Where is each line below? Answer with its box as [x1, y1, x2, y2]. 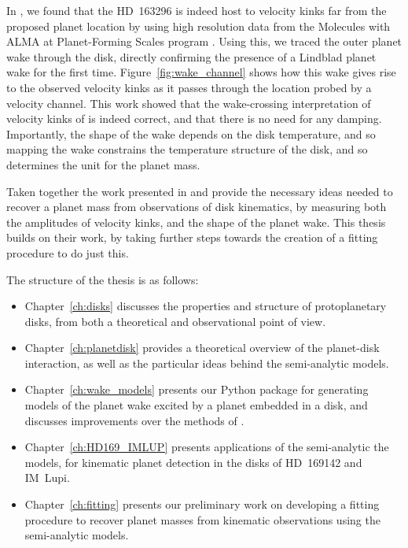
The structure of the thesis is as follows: [6, 271, 199, 287]
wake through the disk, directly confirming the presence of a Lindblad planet [6, 48, 377, 65]
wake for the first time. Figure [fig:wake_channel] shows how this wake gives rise [6, 64, 396, 80]
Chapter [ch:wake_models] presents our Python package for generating [24, 381, 369, 398]
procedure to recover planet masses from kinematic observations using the [24, 511, 380, 528]
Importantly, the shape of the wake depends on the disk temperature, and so [6, 125, 376, 142]
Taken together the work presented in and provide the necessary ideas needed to [6, 183, 393, 199]
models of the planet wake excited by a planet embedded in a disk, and [24, 397, 368, 413]
